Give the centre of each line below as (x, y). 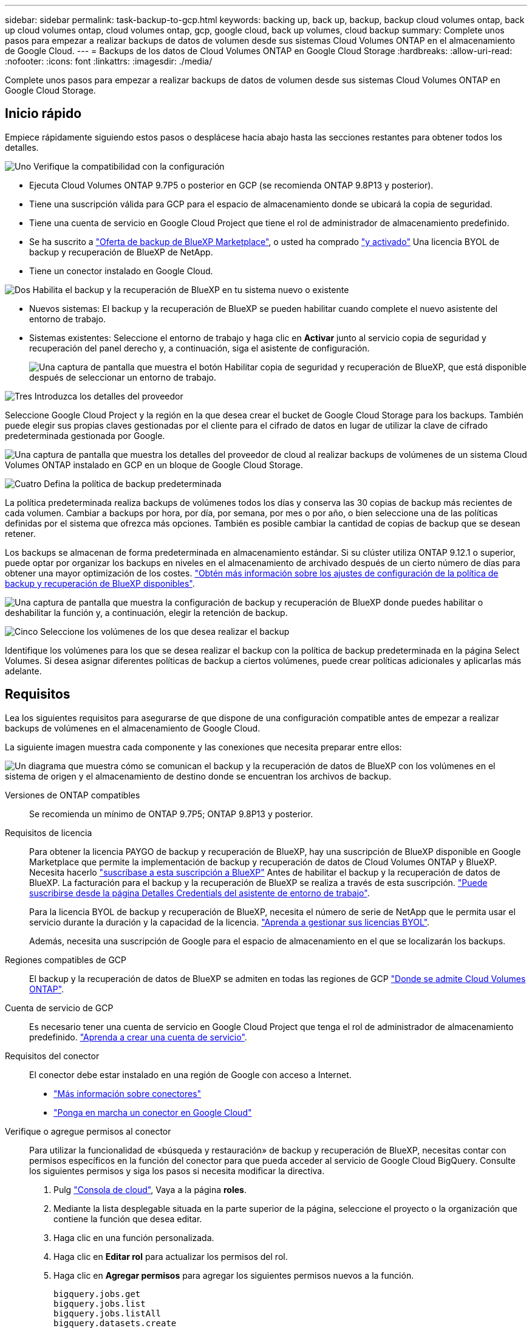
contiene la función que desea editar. (128, 1219)
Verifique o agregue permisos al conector (88, 1131)
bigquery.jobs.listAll (107, 1313)
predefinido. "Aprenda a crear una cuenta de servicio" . (138, 1037)
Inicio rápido (43, 114)
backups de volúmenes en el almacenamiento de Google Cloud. (133, 728)
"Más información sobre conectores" (128, 1093)
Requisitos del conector (52, 1056)
